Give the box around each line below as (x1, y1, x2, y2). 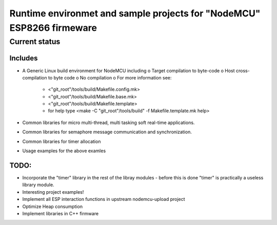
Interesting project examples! (22, 189, 84, 195)
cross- (235, 67, 250, 74)
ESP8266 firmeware (9, 22, 97, 33)
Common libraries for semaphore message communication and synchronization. (22, 129, 192, 135)
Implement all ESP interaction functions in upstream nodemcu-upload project (22, 196, 185, 202)
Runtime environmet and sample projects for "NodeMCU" (9, 8, 261, 19)
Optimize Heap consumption (22, 203, 83, 210)
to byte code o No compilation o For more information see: (48, 74, 172, 80)
